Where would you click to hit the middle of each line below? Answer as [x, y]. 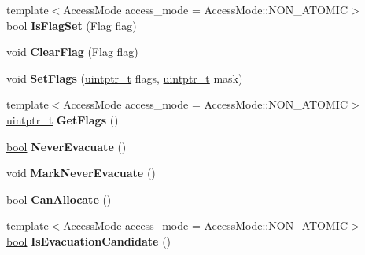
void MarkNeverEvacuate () [81, 173]
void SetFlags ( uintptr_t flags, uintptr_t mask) [125, 78]
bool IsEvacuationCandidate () [89, 240]
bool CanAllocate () [59, 199]
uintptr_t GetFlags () [63, 119]
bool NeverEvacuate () [66, 146]
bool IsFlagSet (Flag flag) [72, 25]
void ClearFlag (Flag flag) [72, 52]
